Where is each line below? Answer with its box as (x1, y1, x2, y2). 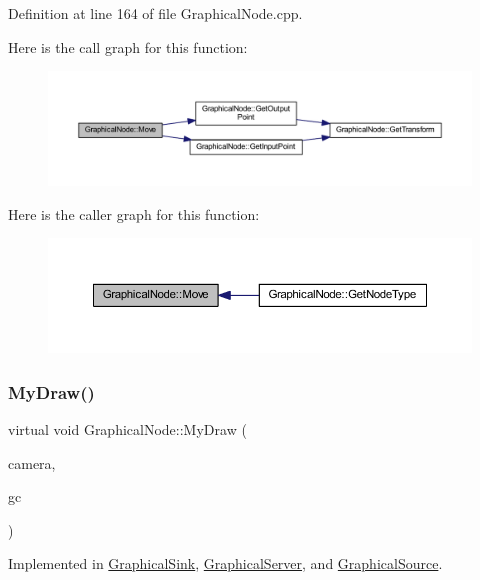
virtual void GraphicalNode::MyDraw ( (8, 418, 247, 439)
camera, (8, 452, 56, 473)
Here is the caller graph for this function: (8, 203, 260, 224)
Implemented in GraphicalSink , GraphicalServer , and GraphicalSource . (8, 553, 443, 574)
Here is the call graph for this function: (8, 36, 248, 57)
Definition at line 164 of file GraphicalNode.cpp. (8, 3, 303, 23)
